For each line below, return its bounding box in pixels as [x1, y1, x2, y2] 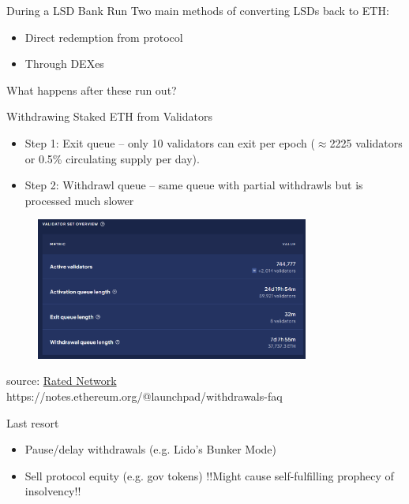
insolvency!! [24, 483, 81, 499]
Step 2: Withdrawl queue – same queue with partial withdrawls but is [24, 177, 363, 193]
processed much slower [24, 192, 134, 208]
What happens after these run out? [6, 81, 177, 98]
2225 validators [329, 134, 403, 151]
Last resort [6, 414, 59, 431]
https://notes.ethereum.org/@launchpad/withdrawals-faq [6, 388, 283, 405]
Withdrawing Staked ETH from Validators [6, 108, 212, 125]
